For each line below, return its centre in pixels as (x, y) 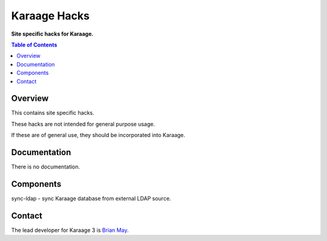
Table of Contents (34, 45)
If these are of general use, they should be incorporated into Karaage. (98, 135)
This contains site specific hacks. (53, 113)
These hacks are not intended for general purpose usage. (83, 124)
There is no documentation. (46, 167)
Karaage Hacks (51, 16)
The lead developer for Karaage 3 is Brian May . (70, 230)
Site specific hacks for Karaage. (52, 34)
